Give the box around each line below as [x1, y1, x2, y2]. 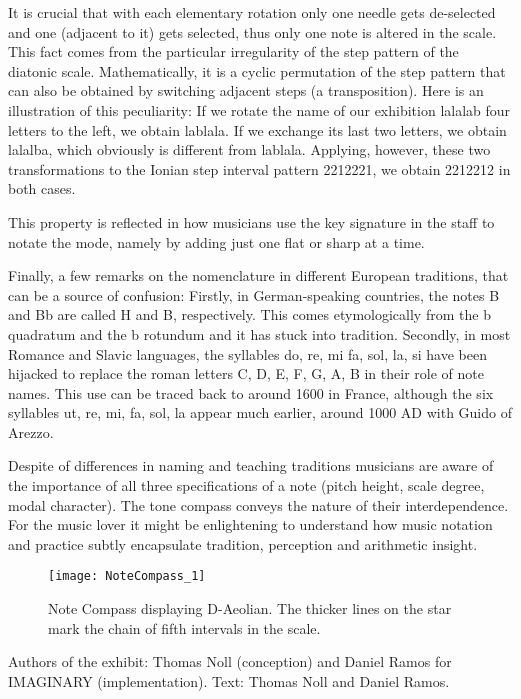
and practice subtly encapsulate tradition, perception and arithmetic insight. [8, 533, 478, 554]
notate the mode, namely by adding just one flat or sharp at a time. [8, 231, 425, 252]
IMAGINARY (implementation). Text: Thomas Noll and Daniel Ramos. [8, 670, 450, 691]
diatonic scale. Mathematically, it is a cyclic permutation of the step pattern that [8, 60, 506, 81]
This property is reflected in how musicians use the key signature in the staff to [8, 211, 495, 232]
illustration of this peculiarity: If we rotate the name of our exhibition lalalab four [8, 99, 511, 120]
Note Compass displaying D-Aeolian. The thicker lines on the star [48, 598, 452, 619]
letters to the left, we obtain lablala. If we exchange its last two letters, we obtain [8, 119, 507, 140]
